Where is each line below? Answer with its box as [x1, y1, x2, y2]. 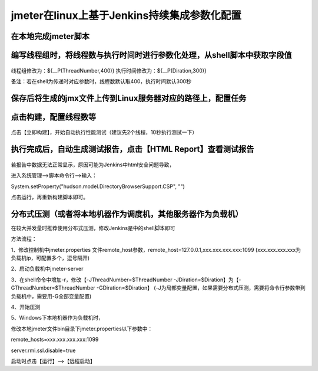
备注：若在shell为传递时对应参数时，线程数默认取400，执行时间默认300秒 [11, 77, 191, 85]
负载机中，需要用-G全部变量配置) [11, 293, 91, 300]
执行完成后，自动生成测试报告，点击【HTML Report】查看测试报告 [11, 145, 254, 155]
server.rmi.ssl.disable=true [11, 347, 76, 354]
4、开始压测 [11, 304, 41, 310]
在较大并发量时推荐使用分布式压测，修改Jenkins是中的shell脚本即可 [11, 224, 175, 231]
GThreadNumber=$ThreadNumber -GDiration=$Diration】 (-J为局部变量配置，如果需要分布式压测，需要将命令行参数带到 [11, 284, 306, 291]
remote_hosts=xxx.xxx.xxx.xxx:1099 [11, 336, 99, 343]
